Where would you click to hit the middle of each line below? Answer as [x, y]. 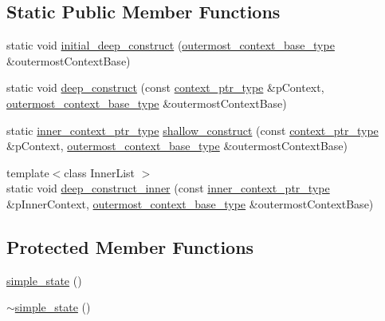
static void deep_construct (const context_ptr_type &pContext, [165, 87]
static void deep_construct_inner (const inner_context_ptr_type [168, 188]
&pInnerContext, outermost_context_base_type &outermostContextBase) [190, 203]
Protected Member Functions [130, 246]
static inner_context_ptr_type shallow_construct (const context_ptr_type [192, 130]
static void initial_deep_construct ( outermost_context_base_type [171, 45]
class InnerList [100, 172]
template [28, 172]
